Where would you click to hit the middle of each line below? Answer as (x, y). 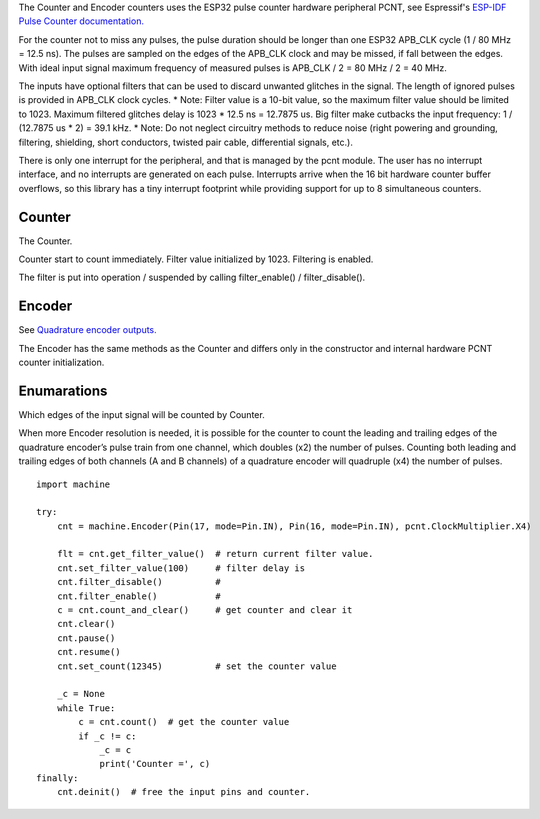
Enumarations (63, 390)
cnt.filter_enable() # (139, 596)
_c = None (80, 694)
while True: (86, 708)
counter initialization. (61, 362)
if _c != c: (107, 736)
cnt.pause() (86, 638)
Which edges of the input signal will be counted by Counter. (141, 414)
